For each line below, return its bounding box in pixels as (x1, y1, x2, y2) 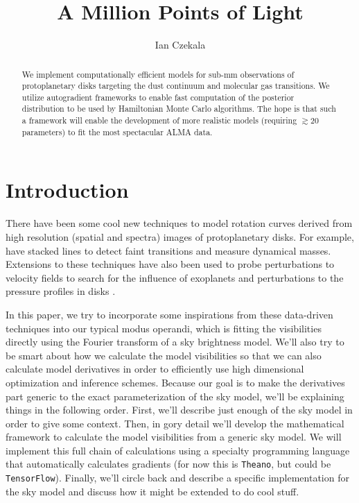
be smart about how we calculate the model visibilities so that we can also (6, 348, 322, 362)
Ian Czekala (155, 37, 206, 52)
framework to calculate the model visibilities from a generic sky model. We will (6, 429, 342, 444)
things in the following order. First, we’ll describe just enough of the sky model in (6, 402, 353, 417)
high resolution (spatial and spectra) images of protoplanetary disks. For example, (6, 229, 354, 244)
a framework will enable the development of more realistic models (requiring (21, 114, 297, 126)
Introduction (6, 176, 129, 204)
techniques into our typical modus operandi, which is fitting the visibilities (6, 321, 322, 335)
